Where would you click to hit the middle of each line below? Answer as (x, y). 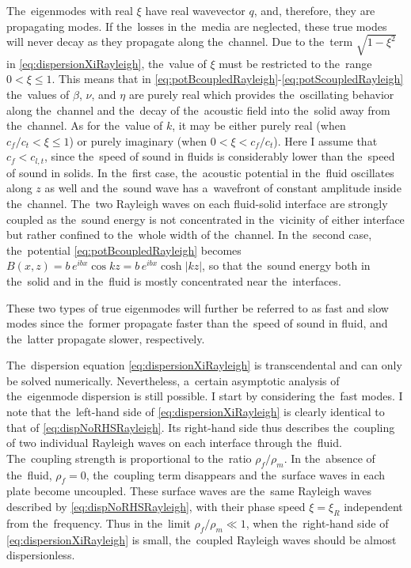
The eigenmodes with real (70, 10)
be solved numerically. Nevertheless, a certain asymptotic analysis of (173, 380)
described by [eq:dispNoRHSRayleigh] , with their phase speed (156, 507)
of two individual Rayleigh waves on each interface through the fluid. (174, 443)
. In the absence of (329, 458)
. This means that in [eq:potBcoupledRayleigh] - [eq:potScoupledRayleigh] (228, 79)
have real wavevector (195, 10)
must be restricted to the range (295, 63)
